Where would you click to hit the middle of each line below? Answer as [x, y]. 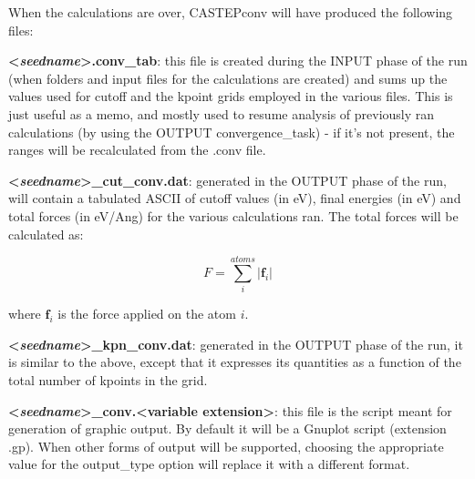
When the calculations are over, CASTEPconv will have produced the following [231, 12]
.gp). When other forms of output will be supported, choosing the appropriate [226, 446]
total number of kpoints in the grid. [108, 380]
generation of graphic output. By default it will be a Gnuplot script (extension [227, 428]
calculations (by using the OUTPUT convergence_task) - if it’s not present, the [232, 132]
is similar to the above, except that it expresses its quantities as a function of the [235, 362]
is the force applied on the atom [147, 314]
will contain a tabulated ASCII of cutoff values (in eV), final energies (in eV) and [235, 198]
